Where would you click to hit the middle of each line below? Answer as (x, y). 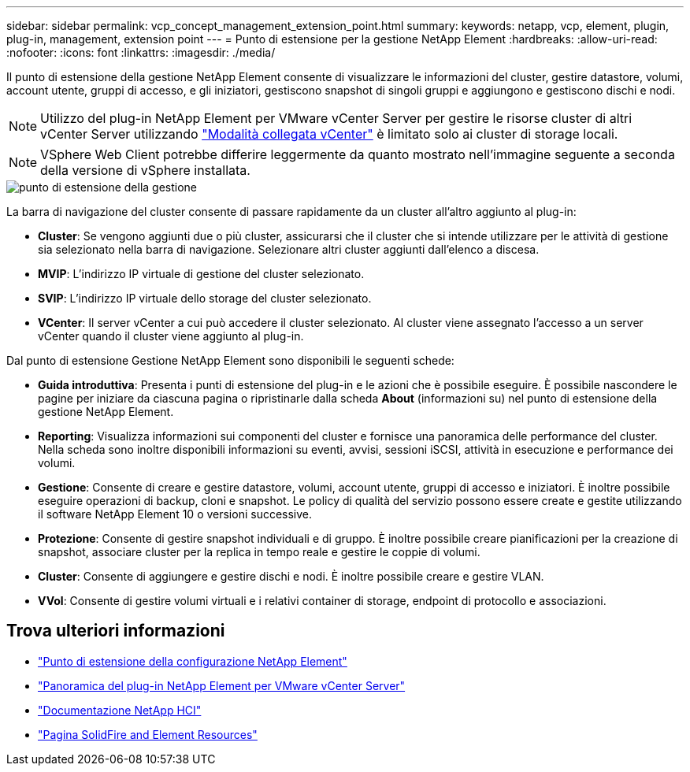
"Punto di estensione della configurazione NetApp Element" (193, 661)
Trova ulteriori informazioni (116, 631)
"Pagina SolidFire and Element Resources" (148, 734)
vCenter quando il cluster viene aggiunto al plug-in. (171, 336)
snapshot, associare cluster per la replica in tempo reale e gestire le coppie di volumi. (259, 552)
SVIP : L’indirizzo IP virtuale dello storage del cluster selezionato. (205, 298)
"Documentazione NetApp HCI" (120, 710)
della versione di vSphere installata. (145, 170)
